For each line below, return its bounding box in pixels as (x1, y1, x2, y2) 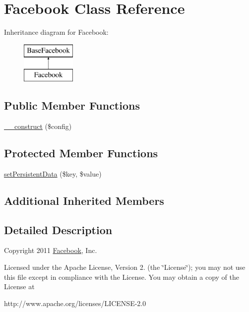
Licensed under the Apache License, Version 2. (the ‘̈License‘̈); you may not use (4, 262, 246, 272)
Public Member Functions (4, 98, 140, 113)
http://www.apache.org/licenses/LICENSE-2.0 (4, 298, 146, 308)
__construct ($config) (4, 121, 72, 131)
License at (4, 281, 35, 292)
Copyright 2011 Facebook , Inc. (4, 245, 97, 255)
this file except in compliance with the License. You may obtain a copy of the (4, 271, 239, 282)
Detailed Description (4, 222, 113, 237)
